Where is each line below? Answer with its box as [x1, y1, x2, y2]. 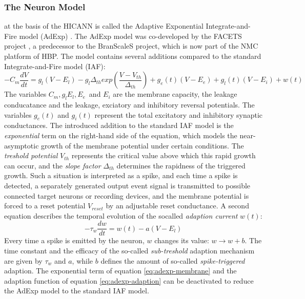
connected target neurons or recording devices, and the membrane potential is [4, 190, 249, 201]
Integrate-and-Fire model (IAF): [4, 60, 106, 71]
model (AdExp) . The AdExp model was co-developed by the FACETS [19, 30, 242, 41]
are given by [4, 255, 43, 266]
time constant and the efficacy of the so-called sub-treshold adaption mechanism [4, 245, 255, 255]
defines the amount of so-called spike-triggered [100, 255, 245, 266]
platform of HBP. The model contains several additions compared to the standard [4, 51, 261, 61]
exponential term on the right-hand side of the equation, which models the [4, 130, 237, 140]
